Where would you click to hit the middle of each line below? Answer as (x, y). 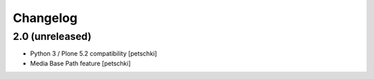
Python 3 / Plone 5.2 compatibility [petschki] (93, 54)
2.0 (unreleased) (52, 36)
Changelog (45, 18)
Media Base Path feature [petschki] (80, 63)
